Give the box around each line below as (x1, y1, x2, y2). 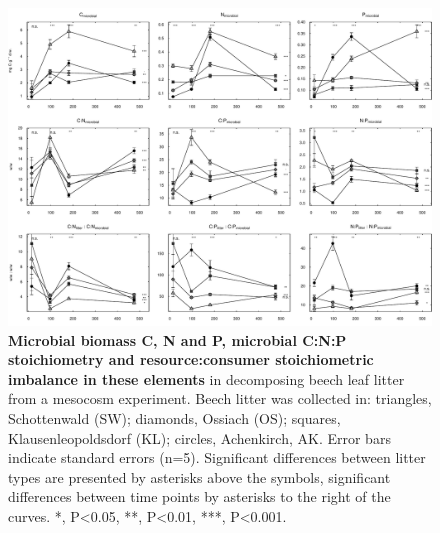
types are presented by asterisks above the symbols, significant (8, 466, 391, 487)
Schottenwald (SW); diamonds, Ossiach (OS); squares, (8, 407, 341, 428)
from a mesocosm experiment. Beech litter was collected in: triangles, (8, 388, 432, 409)
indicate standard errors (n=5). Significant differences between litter (8, 447, 426, 468)
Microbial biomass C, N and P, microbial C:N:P (8, 329, 347, 350)
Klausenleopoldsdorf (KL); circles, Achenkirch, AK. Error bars (8, 427, 391, 448)
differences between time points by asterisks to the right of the (8, 486, 391, 507)
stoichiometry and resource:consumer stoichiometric (8, 349, 374, 370)
